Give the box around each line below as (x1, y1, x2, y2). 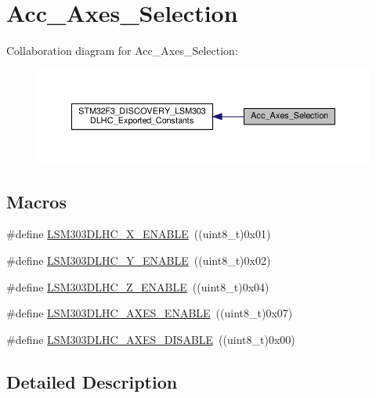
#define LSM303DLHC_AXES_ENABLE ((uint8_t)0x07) (6, 305, 293, 321)
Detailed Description (6, 369, 178, 393)
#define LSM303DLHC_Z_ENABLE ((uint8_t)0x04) (6, 278, 269, 295)
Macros (6, 189, 67, 213)
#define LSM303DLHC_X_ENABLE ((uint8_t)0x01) (6, 226, 271, 242)
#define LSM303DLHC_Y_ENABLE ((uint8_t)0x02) (6, 252, 271, 269)
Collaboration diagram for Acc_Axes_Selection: (6, 42, 238, 59)
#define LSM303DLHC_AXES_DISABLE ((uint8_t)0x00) (6, 331, 295, 347)
